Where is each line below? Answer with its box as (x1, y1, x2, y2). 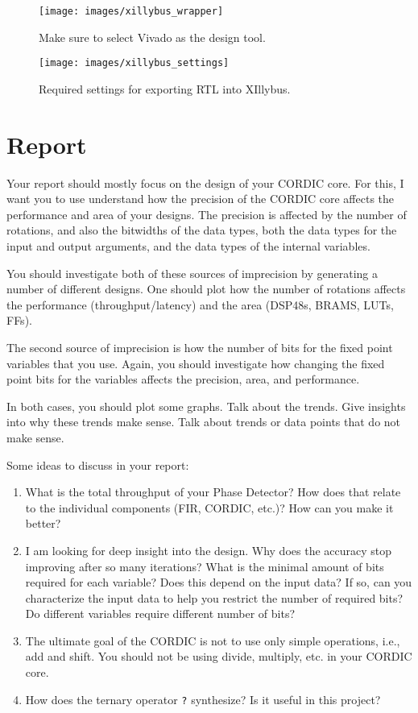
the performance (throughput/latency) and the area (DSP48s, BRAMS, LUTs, (6, 296, 394, 313)
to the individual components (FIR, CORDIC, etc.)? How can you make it (25, 499, 394, 516)
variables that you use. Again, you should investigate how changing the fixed (6, 354, 385, 371)
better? (25, 515, 61, 532)
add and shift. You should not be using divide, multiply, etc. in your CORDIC (25, 648, 412, 665)
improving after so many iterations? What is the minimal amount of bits (25, 558, 384, 574)
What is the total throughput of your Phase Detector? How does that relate (25, 483, 401, 500)
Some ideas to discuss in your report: (6, 456, 189, 473)
